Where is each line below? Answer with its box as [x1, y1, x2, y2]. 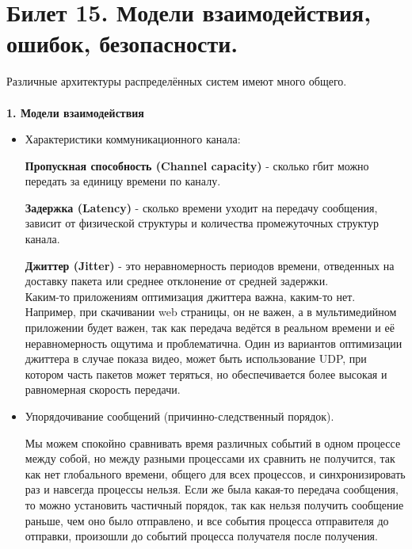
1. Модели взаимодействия [6, 104, 144, 120]
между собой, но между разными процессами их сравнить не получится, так [25, 450, 395, 467]
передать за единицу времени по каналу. [25, 173, 221, 189]
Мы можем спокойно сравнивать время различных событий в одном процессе [25, 434, 401, 451]
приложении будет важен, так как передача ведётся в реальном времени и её [25, 319, 395, 336]
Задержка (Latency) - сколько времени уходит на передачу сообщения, [25, 199, 378, 215]
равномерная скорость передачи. [25, 381, 181, 398]
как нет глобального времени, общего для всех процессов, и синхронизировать [25, 465, 406, 482]
